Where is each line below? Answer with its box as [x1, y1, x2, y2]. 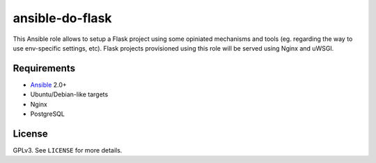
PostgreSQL [30, 110, 65, 118]
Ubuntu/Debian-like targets [30, 90, 109, 98]
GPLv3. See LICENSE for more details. [13, 146, 123, 154]
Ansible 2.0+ [30, 80, 68, 89]
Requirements [13, 62, 76, 74]
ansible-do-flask [13, 10, 112, 26]
